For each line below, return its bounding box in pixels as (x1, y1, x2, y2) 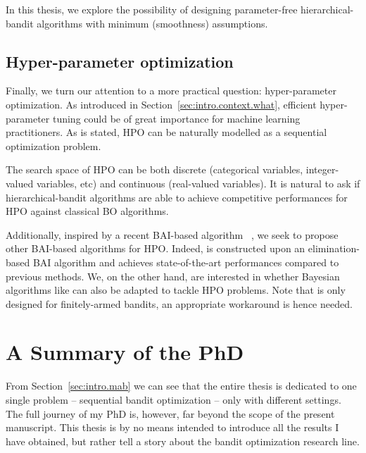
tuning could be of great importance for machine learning (52, 111, 301, 125)
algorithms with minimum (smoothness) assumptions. (37, 15, 268, 30)
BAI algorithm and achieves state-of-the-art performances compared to (32, 254, 339, 269)
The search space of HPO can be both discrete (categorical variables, (6, 162, 303, 177)
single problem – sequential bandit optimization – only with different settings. (6, 392, 341, 407)
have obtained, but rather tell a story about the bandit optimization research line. (6, 433, 360, 448)
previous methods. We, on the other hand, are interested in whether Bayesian (6, 268, 340, 283)
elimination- (308, 241, 360, 256)
